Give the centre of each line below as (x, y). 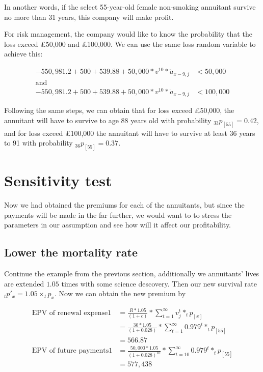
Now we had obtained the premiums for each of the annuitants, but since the (124, 205)
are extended (24, 283)
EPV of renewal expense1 (72, 313)
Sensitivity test (58, 180)
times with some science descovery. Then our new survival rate (159, 283)
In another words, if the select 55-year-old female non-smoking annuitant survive (130, 7)
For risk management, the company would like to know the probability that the (128, 34)
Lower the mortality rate (71, 252)
